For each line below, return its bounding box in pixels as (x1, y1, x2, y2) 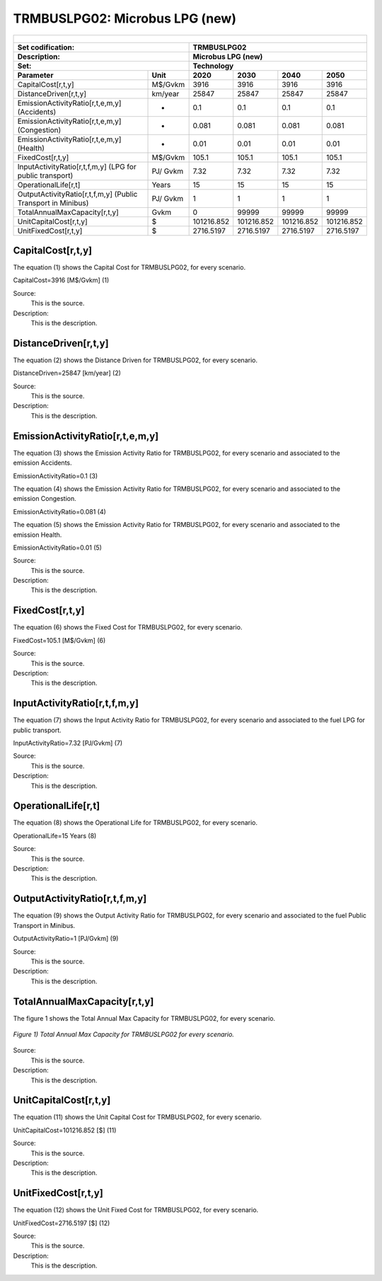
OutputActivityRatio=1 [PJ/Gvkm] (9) (13, 934, 119, 943)
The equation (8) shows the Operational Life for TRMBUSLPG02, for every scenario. (13, 818, 258, 827)
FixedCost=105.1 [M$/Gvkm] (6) (13, 636, 106, 644)
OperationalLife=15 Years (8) (13, 831, 97, 840)
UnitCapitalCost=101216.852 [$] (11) (13, 1125, 117, 1135)
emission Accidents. (13, 458, 72, 467)
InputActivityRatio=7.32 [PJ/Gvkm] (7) (13, 739, 123, 748)
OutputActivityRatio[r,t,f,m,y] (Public (17, 189, 138, 199)
